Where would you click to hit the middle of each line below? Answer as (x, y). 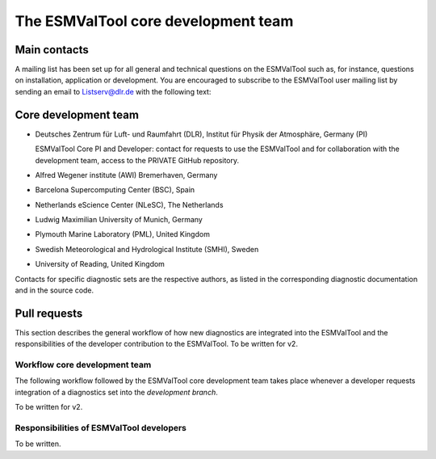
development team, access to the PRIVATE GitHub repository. (137, 160)
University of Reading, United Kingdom (100, 264)
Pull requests (49, 313)
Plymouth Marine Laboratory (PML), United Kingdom (122, 234)
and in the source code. (55, 290)
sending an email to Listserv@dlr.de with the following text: (113, 91)
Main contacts (52, 50)
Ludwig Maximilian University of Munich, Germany (119, 220)
